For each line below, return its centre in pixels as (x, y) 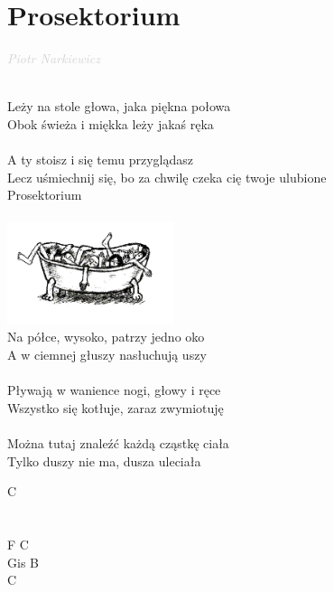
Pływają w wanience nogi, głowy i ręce (114, 390)
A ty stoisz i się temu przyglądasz (101, 160)
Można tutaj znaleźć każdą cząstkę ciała (118, 443)
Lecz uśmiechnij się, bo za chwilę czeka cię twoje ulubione (167, 177)
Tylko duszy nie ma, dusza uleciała (104, 460)
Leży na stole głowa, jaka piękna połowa (119, 106)
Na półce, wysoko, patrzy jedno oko (106, 337)
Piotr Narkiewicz (54, 58)
